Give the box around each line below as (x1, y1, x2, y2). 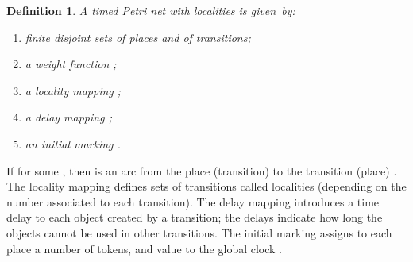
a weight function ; (25, 56, 117, 72)
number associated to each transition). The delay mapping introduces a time (6, 193, 380, 210)
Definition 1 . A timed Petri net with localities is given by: (6, 2, 295, 18)
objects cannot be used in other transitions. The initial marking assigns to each (6, 224, 392, 241)
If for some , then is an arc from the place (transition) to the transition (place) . (6, 162, 397, 179)
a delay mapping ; (25, 109, 112, 125)
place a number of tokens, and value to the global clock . (6, 240, 282, 256)
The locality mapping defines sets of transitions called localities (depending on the (6, 178, 407, 195)
